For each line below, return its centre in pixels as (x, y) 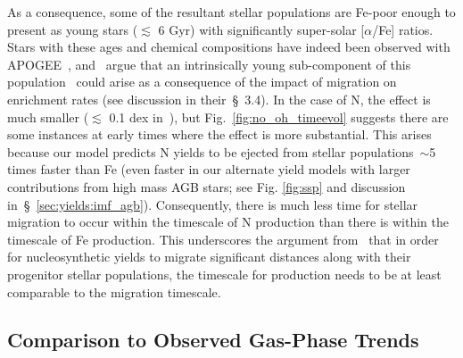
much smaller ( (48, 117)
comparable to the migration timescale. (114, 291)
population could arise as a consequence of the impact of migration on (202, 82)
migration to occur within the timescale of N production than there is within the (228, 222)
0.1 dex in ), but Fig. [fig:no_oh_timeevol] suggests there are (279, 117)
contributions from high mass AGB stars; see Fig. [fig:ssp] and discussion (207, 186)
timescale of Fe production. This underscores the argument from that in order (223, 239)
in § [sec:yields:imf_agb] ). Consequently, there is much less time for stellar (213, 204)
